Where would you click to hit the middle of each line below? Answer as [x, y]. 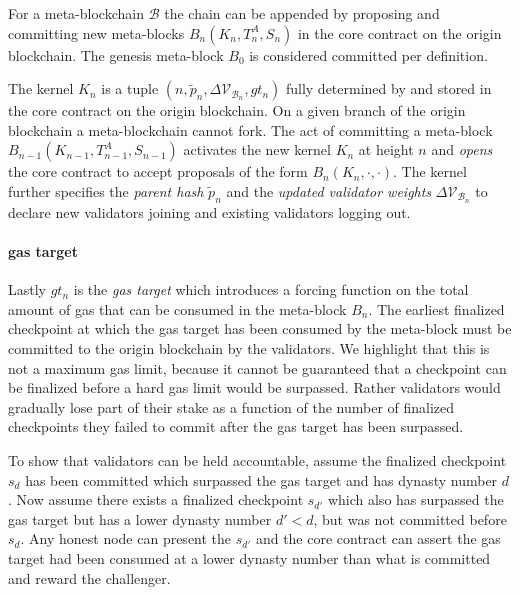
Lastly [27, 289]
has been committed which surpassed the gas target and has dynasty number [261, 479]
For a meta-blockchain [76, 13]
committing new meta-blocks [96, 32]
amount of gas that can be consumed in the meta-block [177, 308]
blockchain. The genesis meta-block [116, 54]
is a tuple [130, 88]
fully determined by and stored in [388, 88]
